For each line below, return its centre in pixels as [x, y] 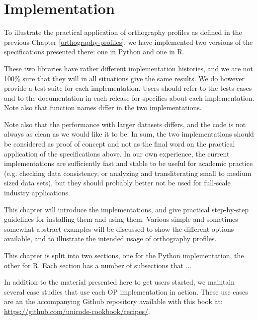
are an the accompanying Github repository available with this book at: [113, 301]
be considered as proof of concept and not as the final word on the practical [120, 144]
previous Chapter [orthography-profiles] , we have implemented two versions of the [129, 42]
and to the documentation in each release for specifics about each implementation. [129, 97]
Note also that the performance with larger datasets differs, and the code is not [125, 124]
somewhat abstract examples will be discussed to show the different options [119, 229]
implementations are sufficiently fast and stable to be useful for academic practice [129, 163]
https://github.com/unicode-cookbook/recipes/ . [77, 311]
